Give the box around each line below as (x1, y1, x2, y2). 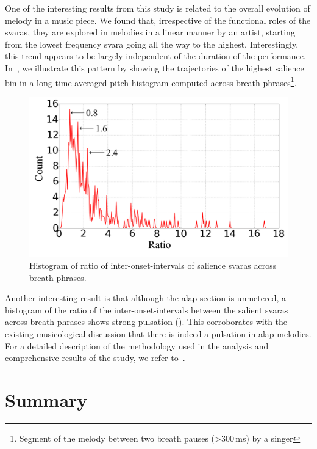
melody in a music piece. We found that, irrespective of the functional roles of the (5, 13, 311, 26)
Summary (5, 387, 88, 412)
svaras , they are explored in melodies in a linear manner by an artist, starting (5, 26, 295, 38)
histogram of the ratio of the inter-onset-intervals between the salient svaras (5, 303, 288, 316)
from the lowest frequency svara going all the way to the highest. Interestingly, (5, 37, 299, 50)
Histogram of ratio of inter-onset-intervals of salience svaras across (29, 259, 277, 272)
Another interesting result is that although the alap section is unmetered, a (5, 291, 287, 304)
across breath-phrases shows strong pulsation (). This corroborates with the (5, 315, 288, 328)
